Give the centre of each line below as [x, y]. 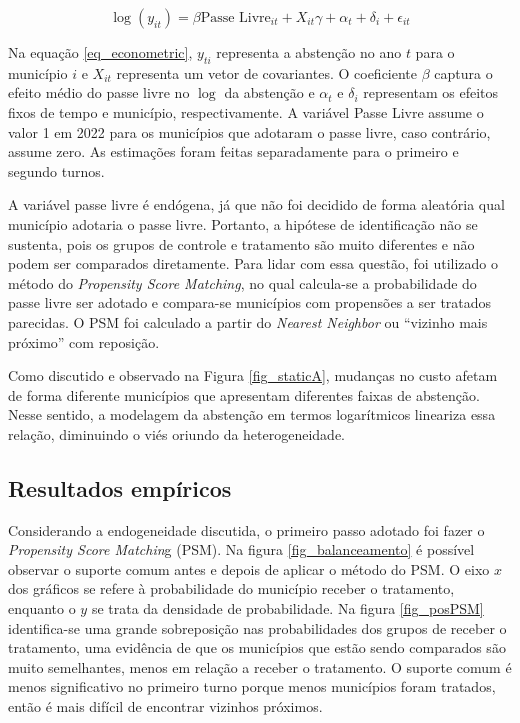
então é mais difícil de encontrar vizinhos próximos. [165, 706]
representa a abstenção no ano [309, 52]
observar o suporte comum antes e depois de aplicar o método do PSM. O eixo [249, 568]
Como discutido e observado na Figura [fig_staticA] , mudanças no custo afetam [253, 375]
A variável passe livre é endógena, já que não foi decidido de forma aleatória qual [256, 204]
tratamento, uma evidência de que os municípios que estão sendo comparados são [257, 647]
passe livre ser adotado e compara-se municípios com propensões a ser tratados [250, 302]
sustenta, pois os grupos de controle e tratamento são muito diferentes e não [241, 243]
